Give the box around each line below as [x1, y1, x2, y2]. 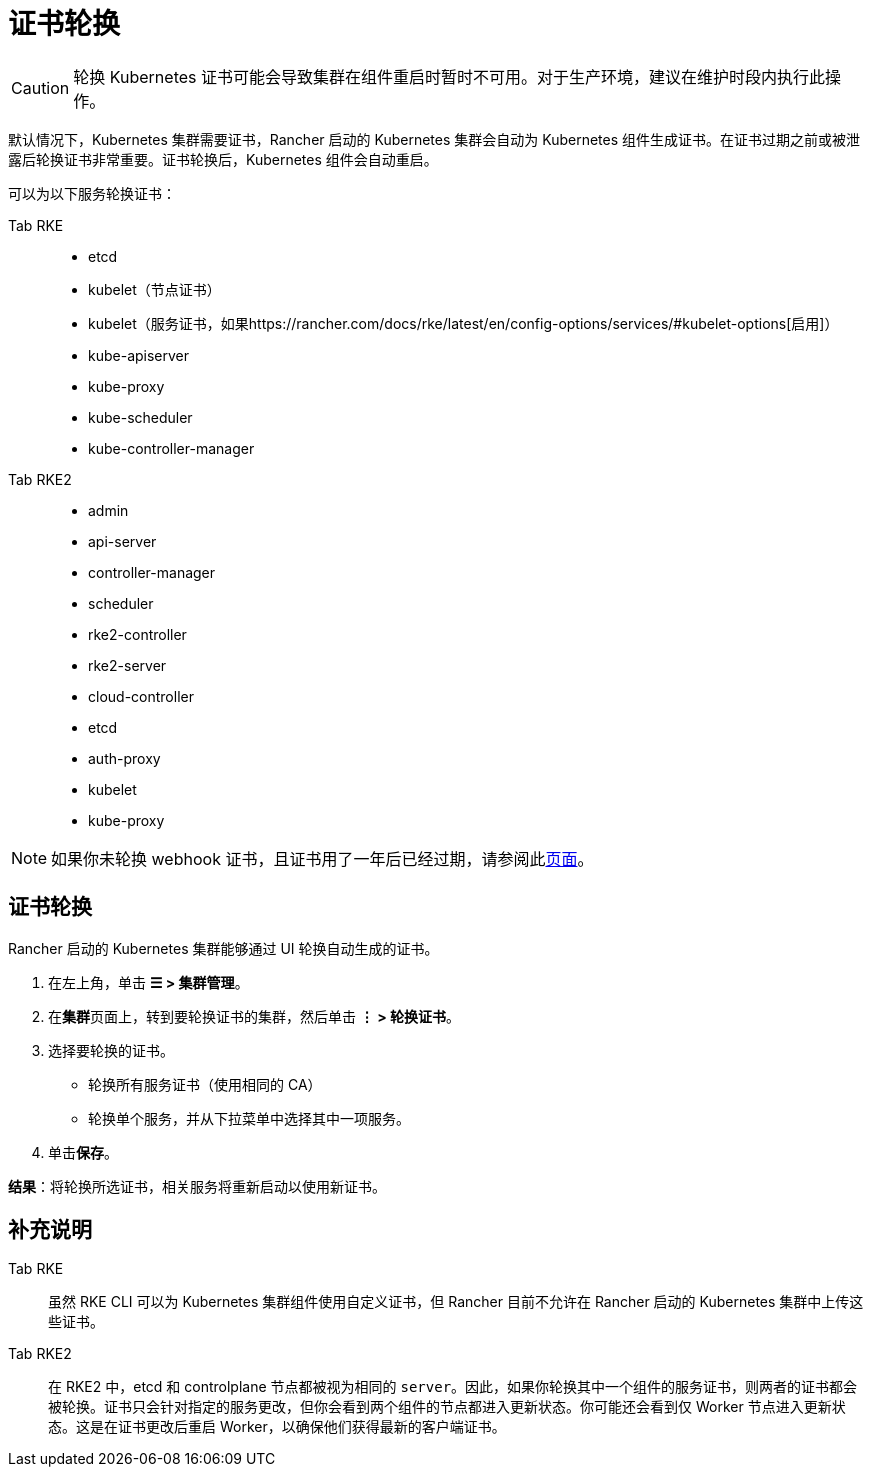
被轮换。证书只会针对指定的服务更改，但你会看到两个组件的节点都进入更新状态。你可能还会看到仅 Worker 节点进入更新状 [48, 1398, 846, 1416]
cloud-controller [88, 687, 194, 705]
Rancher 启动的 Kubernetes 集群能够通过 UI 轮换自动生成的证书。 [8, 939, 439, 957]
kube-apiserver [88, 346, 190, 364]
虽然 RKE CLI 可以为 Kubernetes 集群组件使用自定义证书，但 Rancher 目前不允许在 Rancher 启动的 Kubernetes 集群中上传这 [48, 1293, 864, 1311]
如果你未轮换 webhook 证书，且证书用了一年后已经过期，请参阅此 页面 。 [51, 848, 594, 869]
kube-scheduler [88, 408, 193, 426]
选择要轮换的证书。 [48, 1041, 174, 1059]
